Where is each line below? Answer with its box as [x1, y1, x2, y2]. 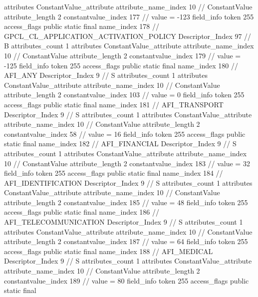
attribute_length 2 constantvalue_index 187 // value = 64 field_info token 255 [4, 236, 248, 247]
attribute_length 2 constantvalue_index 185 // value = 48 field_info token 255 [4, 197, 248, 207]
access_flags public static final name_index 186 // [4, 207, 160, 217]
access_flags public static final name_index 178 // [4, 21, 160, 31]
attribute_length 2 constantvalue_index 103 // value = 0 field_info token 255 [4, 89, 245, 100]
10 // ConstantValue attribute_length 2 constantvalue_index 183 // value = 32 [4, 158, 250, 168]
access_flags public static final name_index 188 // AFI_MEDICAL [4, 246, 213, 256]
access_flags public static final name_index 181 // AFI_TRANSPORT [4, 99, 224, 109]
